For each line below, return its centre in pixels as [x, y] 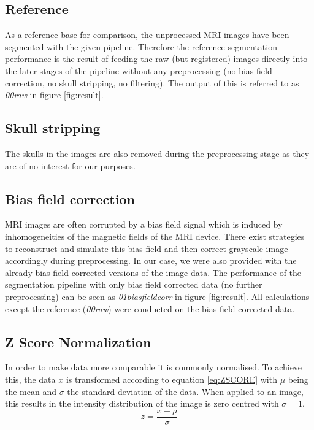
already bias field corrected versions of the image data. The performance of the [153, 272]
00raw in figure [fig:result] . [54, 95]
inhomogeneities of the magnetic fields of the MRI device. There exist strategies [155, 236]
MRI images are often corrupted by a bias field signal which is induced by [144, 224]
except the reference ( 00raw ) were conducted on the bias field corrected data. [150, 308]
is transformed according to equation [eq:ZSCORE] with [171, 379]
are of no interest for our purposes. [70, 165]
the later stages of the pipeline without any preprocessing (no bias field [139, 70]
